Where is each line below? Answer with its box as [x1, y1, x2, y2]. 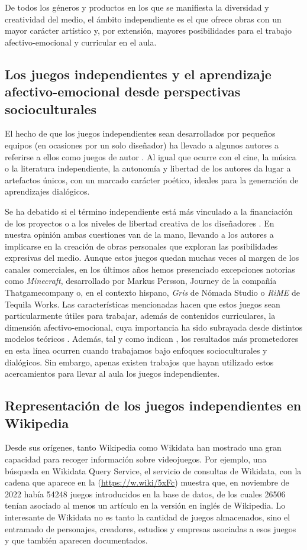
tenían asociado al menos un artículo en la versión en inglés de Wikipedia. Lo [5, 499, 286, 512]
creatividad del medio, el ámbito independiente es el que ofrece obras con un [5, 12, 282, 25]
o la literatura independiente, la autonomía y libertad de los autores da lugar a [5, 162, 291, 174]
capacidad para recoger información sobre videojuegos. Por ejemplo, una [5, 453, 267, 465]
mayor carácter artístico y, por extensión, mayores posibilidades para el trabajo [5, 24, 292, 37]
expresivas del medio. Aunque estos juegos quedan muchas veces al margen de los [5, 251, 299, 264]
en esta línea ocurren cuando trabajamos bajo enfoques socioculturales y [5, 344, 267, 357]
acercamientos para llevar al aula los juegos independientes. [5, 367, 220, 380]
